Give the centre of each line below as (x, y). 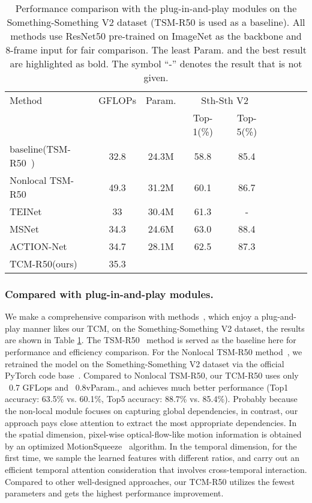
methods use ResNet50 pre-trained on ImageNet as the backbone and (156, 36)
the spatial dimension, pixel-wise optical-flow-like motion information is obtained (153, 434)
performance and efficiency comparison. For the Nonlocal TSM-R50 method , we (154, 352)
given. (156, 77)
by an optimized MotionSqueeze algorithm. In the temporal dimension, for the (151, 446)
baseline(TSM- (40, 149)
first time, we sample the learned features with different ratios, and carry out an (152, 458)
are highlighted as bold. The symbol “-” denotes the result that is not (156, 63)
